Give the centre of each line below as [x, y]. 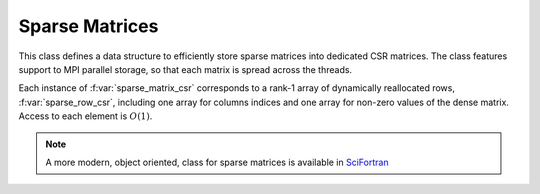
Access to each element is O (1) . [85, 116]
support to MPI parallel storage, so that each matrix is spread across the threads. [185, 69]
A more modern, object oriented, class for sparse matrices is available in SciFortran [217, 162]
